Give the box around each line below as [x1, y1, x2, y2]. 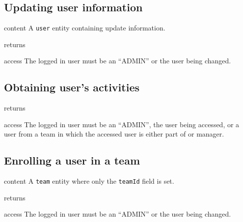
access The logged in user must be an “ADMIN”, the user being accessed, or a [4, 119, 240, 129]
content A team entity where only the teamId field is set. [4, 176, 174, 186]
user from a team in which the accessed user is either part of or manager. [4, 129, 224, 139]
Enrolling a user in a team [4, 153, 140, 168]
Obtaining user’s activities [4, 80, 139, 95]
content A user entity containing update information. [4, 23, 165, 33]
